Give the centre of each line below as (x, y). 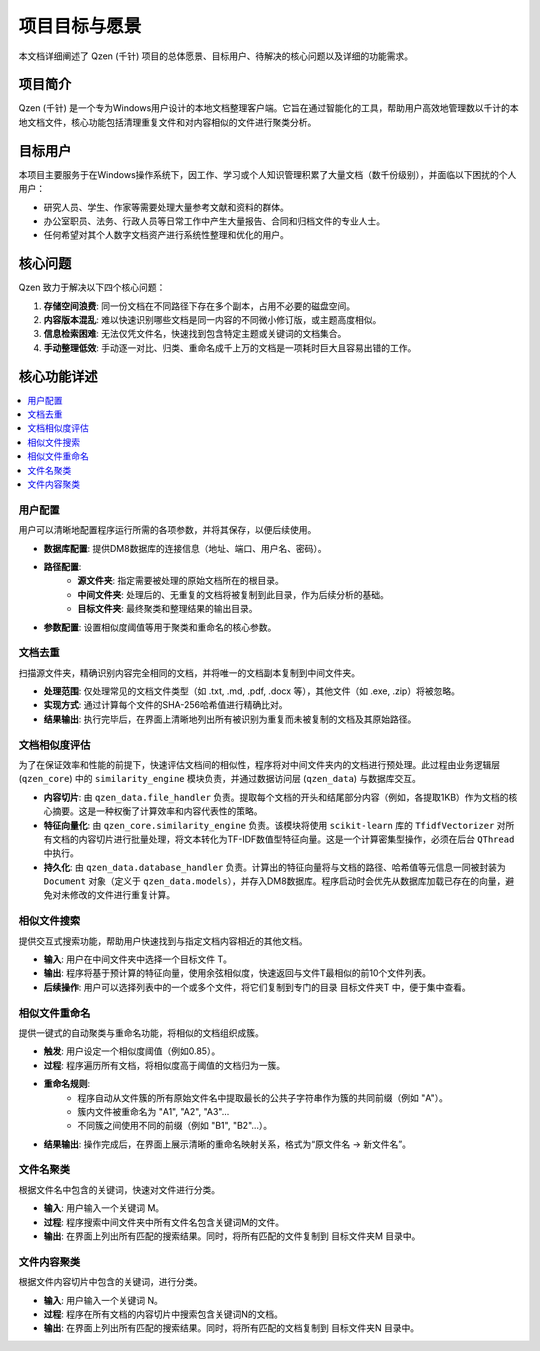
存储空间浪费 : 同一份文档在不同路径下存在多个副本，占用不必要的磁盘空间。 (199, 306)
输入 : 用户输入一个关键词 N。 (103, 1300)
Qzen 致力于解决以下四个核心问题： (92, 287)
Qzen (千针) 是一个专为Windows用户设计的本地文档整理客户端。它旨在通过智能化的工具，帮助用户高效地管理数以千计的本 (268, 108)
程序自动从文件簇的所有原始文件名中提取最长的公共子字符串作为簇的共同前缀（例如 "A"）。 (263, 1097)
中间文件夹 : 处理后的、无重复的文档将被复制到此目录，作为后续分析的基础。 (233, 594)
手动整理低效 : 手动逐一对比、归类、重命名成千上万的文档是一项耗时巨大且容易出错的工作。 (230, 347)
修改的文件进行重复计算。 (122, 895)
